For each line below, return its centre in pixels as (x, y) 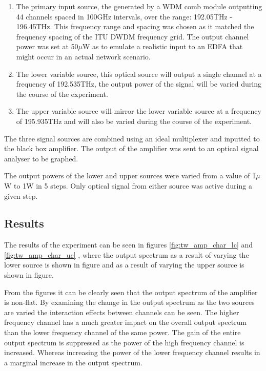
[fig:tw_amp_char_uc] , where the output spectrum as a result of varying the (127, 254)
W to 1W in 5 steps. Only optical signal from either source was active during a (128, 185)
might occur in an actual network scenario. (83, 56)
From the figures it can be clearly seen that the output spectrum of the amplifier (131, 292)
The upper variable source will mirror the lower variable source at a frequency (139, 111)
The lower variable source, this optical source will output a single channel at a (139, 74)
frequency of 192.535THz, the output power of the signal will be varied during (139, 84)
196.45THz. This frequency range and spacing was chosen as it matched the (135, 26)
